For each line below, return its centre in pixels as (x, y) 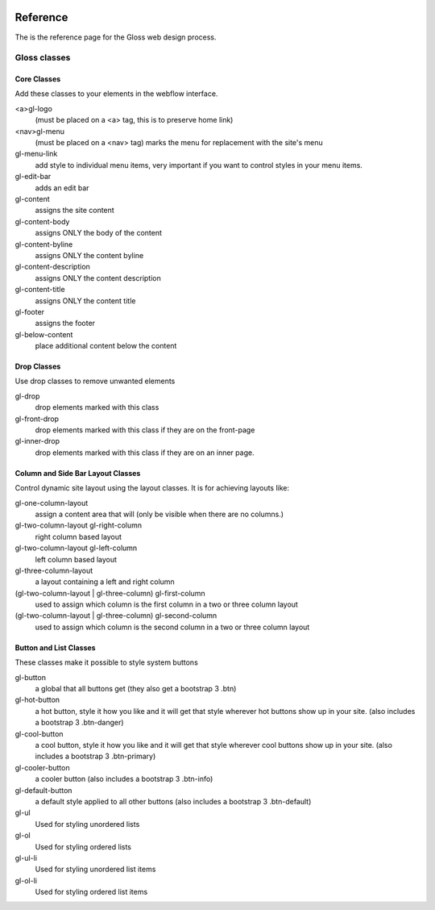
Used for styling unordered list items (95, 869)
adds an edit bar (62, 188)
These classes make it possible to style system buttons (107, 662)
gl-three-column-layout (54, 570)
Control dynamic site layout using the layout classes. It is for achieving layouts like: (152, 488)
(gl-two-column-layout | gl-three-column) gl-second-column (116, 616)
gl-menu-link (36, 154)
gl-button (30, 677)
